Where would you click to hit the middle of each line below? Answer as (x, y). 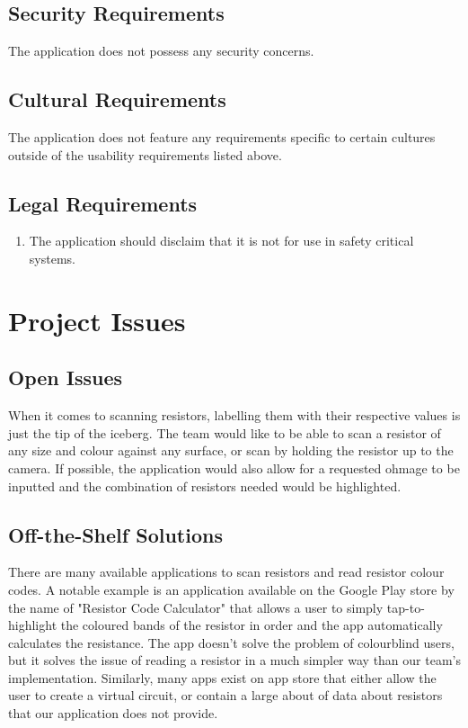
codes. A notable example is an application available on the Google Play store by (231, 589)
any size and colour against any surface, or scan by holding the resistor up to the (231, 450)
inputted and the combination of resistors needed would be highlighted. (205, 485)
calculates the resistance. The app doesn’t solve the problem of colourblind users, (231, 642)
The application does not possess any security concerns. (161, 51)
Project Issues (97, 320)
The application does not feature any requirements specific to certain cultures (222, 137)
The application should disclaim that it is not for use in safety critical (221, 241)
